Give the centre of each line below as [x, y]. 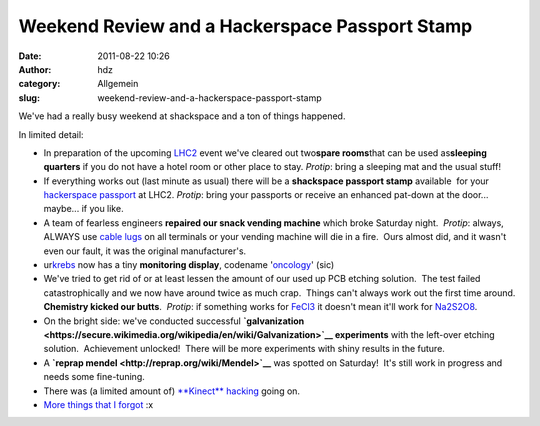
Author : [35, 69]
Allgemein [118, 84]
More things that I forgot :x [98, 404]
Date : [30, 56]
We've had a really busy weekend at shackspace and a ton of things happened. [182, 116]
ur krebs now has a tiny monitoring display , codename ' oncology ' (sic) [189, 265]
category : [39, 84]
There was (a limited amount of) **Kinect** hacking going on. [171, 391]
